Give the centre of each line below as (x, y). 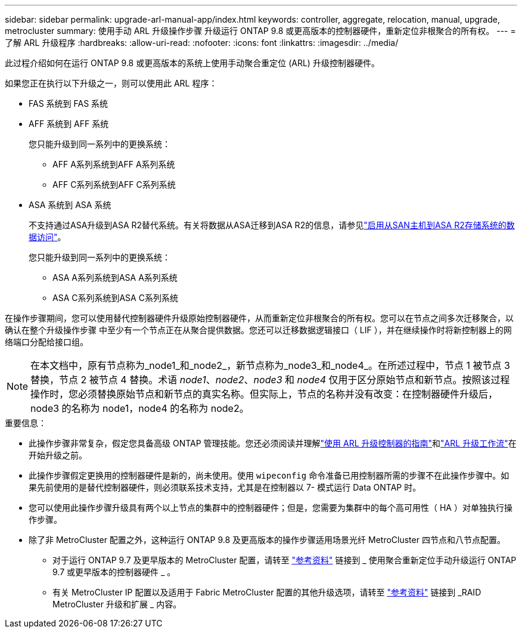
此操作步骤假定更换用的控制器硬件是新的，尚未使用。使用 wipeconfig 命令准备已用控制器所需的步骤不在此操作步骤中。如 (269, 475)
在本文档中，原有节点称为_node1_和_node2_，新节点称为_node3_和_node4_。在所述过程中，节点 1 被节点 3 (270, 365)
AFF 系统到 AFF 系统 (69, 124)
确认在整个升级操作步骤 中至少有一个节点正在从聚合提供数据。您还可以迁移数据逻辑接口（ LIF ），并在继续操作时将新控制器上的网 (258, 330)
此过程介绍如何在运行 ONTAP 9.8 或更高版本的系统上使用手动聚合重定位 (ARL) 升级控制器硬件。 (192, 63)
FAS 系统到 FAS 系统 (69, 103)
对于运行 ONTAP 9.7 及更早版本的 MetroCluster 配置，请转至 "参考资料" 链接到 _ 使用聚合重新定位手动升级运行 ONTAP (285, 560)
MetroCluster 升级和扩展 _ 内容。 (117, 604)
